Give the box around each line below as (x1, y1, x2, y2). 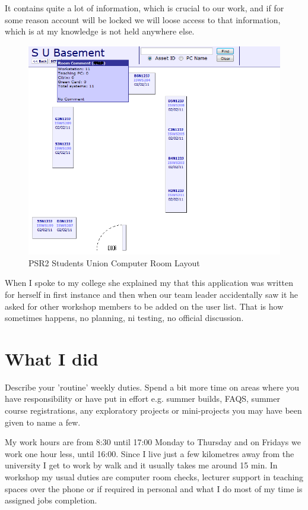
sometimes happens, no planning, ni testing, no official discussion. (5, 311, 244, 324)
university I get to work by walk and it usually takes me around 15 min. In (5, 459, 278, 471)
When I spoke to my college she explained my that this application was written (5, 276, 294, 289)
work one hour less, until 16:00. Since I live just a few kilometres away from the (5, 447, 294, 459)
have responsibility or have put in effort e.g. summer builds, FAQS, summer (5, 392, 280, 405)
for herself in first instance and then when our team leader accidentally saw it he (5, 288, 298, 300)
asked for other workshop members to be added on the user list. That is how (5, 300, 284, 312)
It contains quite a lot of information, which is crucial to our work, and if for (5, 2, 284, 14)
